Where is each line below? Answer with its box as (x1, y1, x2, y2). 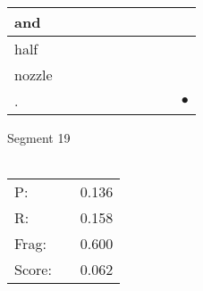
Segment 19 (7, 129, 71, 146)
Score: (14, 259, 52, 280)
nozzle (14, 64, 53, 85)
